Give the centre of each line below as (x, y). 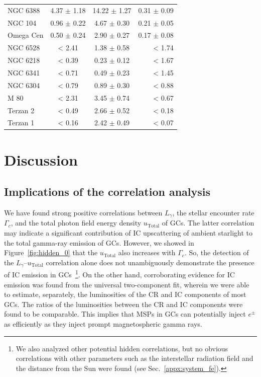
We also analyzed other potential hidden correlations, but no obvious (122, 348)
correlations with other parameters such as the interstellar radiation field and (135, 358)
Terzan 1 (21, 123)
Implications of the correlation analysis (107, 192)
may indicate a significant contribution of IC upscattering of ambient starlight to (128, 233)
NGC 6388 (24, 10)
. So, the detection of (217, 252)
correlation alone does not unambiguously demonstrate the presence (150, 262)
